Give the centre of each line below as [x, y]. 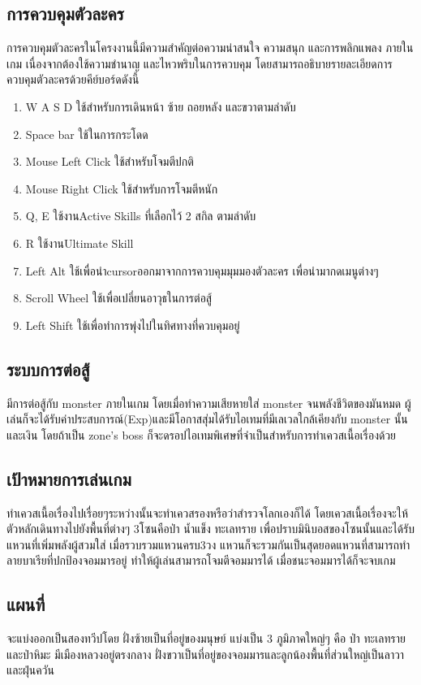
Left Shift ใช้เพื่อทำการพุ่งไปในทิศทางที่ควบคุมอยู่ [133, 325]
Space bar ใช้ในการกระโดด [87, 134]
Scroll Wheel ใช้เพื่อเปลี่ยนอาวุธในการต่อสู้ [119, 298]
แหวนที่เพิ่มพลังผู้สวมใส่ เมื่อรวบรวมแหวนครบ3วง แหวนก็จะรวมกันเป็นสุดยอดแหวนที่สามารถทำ [208, 544]
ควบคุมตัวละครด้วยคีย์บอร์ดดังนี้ [73, 79]
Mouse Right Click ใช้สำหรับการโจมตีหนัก [122, 188]
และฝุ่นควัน [30, 670]
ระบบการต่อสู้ [48, 369]
